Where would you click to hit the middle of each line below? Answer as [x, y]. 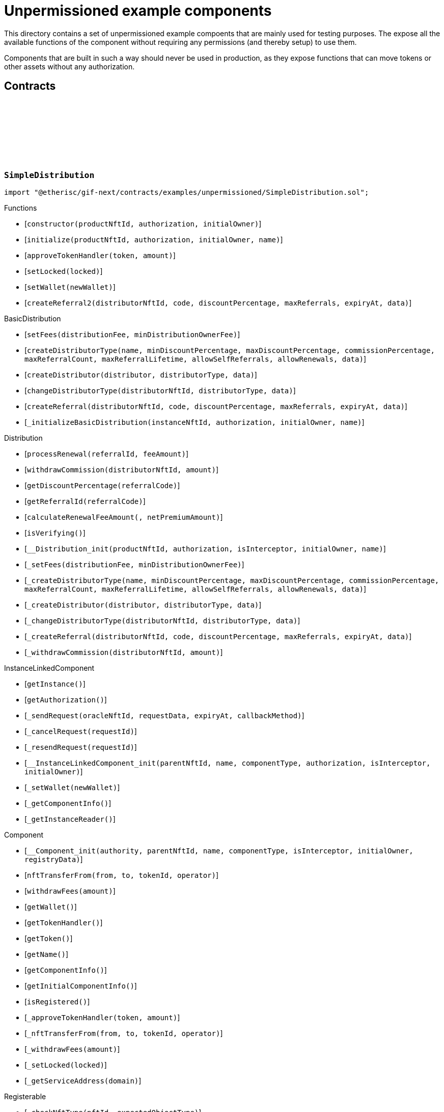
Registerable [25, 1096]
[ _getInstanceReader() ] [70, 819]
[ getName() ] [47, 954]
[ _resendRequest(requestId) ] [81, 747]
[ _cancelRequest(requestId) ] [81, 731]
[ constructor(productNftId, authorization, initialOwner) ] [143, 223]
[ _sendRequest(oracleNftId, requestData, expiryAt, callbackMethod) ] [164, 715]
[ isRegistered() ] [57, 1001]
